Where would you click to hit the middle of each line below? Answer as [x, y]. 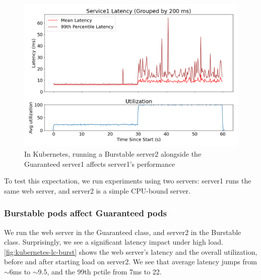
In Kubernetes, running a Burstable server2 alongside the [113, 153]
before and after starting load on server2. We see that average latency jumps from [130, 262]
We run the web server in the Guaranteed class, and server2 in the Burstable [123, 232]
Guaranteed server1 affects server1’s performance [100, 164]
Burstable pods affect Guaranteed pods [86, 213]
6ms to [20, 271]
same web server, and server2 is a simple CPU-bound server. [97, 190]
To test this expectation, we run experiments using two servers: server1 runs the [128, 181]
